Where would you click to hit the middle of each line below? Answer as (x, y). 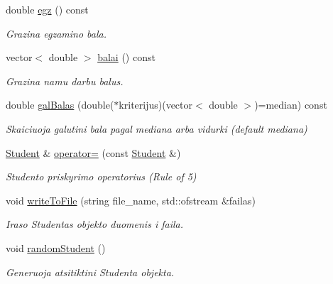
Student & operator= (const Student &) (93, 152)
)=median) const (291, 105)
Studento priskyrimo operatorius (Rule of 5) (101, 176)
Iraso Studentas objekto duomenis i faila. (94, 224)
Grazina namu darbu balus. (65, 81)
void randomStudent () (56, 247)
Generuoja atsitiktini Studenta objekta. (90, 272)
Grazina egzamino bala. (56, 33)
